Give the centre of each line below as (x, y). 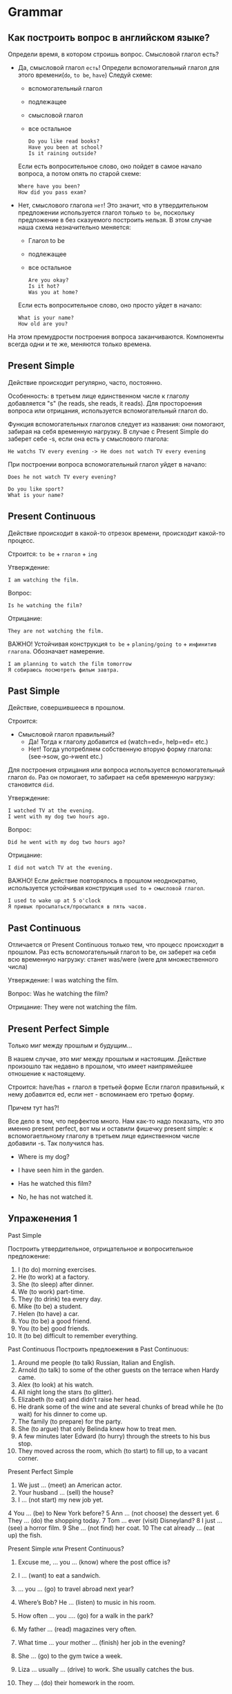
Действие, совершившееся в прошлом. (67, 708)
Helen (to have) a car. (48, 1313)
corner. (28, 1458)
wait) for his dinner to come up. (62, 1414)
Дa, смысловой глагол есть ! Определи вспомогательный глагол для (118, 67)
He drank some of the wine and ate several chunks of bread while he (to (120, 1407)
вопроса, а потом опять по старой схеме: (79, 173)
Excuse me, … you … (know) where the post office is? (94, 1562)
